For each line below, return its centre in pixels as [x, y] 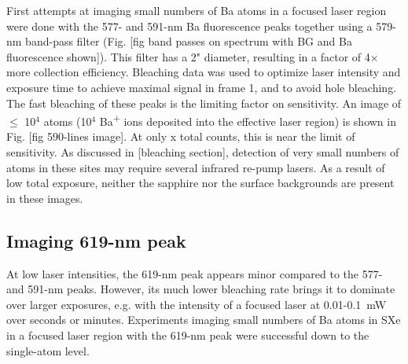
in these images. [45, 198]
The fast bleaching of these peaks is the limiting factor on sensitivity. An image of [204, 103]
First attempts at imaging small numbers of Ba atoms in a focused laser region [197, 10]
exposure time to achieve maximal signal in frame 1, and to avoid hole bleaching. [202, 87]
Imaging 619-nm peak [96, 240]
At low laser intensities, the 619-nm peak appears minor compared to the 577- [195, 273]
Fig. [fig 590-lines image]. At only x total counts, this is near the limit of [181, 136]
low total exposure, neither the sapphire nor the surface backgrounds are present [200, 183]
